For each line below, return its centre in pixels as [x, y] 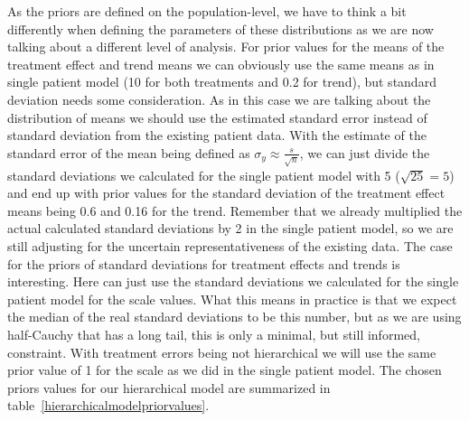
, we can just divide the [365, 152]
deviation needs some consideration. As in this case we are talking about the [219, 99]
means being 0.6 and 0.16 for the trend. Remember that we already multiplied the [235, 210]
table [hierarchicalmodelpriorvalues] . [108, 405]
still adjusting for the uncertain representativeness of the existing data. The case [230, 246]
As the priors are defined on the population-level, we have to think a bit [207, 11]
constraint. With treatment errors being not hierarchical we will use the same [222, 352]
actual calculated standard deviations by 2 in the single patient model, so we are [230, 228]
